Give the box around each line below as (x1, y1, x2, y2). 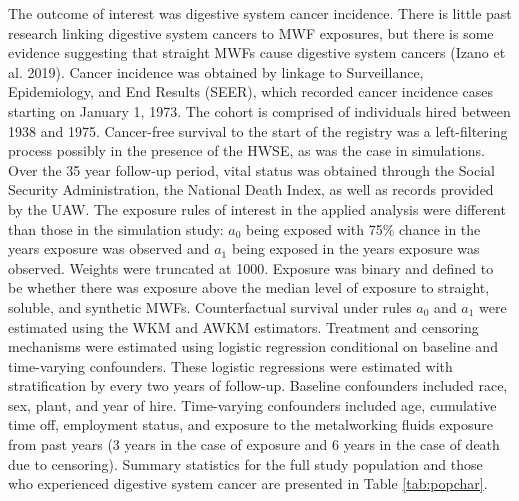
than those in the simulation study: (8, 218, 224, 239)
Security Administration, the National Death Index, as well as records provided (8, 179, 494, 200)
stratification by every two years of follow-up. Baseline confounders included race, (8, 375, 508, 396)
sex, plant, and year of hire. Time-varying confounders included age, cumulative (8, 394, 497, 415)
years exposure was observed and (8, 238, 210, 259)
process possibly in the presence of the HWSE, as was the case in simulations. (8, 140, 485, 161)
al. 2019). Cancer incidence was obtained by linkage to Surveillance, (8, 61, 424, 82)
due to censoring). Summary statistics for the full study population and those (8, 453, 483, 474)
